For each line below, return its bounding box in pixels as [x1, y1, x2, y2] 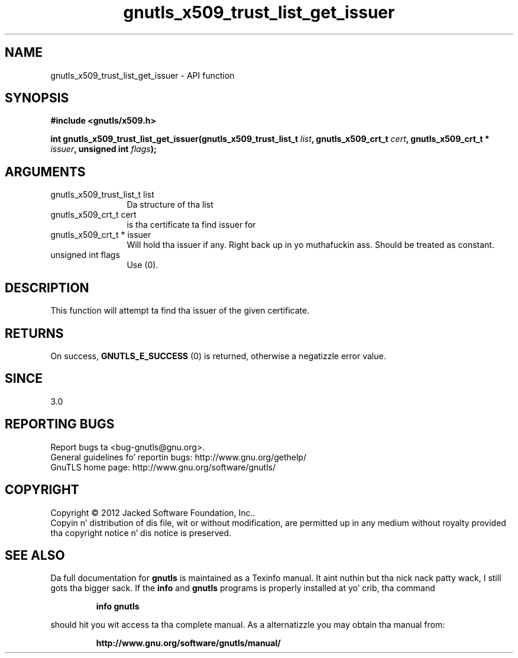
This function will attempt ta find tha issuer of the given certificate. [50, 305, 310, 316]
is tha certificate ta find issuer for [127, 220, 256, 230]
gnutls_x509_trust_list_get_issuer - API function [50, 70, 235, 80]
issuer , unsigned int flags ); [50, 144, 157, 154]
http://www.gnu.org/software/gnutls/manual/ [96, 638, 281, 649]
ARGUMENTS [5, 164, 86, 179]
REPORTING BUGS [5, 417, 115, 432]
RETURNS [5, 325, 64, 341]
